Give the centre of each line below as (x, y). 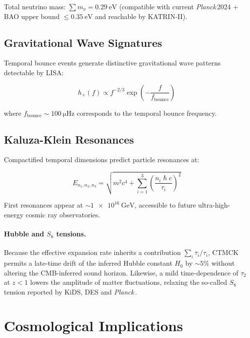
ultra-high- (214, 205)
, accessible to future (165, 205)
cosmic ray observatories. (63, 215)
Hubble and (24, 234)
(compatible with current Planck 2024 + (179, 6)
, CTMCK (223, 252)
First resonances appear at (44, 205)
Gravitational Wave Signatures (83, 42)
